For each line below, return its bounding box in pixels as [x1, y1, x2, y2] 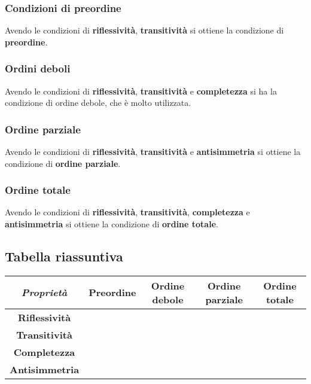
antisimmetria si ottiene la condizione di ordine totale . [5, 218, 218, 230]
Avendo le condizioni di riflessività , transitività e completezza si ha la [5, 84, 277, 97]
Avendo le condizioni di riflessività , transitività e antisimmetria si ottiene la [5, 145, 301, 158]
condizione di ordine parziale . [5, 157, 121, 169]
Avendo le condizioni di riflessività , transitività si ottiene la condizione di [5, 24, 284, 36]
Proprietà [21, 285, 68, 300]
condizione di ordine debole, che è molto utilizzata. [5, 96, 191, 109]
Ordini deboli [5, 61, 71, 76]
